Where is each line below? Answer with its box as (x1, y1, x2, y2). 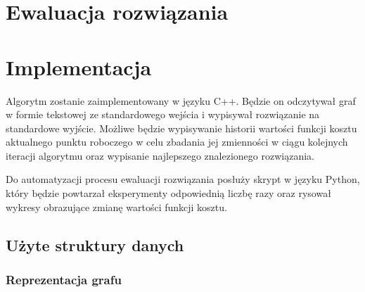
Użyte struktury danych (6, 234, 184, 255)
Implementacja (6, 52, 152, 81)
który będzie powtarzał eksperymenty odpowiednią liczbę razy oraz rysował (6, 186, 331, 201)
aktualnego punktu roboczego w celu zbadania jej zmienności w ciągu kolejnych (6, 134, 348, 149)
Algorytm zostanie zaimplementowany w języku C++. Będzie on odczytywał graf (6, 93, 356, 108)
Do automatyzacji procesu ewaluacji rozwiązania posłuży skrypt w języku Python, (6, 172, 360, 186)
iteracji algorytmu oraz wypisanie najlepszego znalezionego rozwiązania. (6, 148, 314, 163)
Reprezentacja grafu (6, 270, 122, 288)
